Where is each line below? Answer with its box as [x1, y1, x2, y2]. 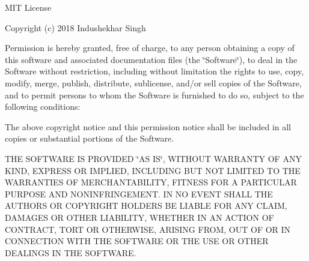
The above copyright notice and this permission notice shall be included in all [5, 120, 292, 133]
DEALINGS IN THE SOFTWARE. [5, 246, 136, 259]
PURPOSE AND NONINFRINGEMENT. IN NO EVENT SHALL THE [5, 187, 273, 200]
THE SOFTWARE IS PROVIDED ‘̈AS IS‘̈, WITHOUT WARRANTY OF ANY [5, 152, 302, 164]
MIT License [5, 1, 52, 13]
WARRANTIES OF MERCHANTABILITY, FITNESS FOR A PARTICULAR [5, 176, 297, 188]
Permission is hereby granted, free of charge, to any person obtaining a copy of [5, 41, 295, 54]
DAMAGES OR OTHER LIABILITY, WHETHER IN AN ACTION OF [5, 211, 274, 223]
